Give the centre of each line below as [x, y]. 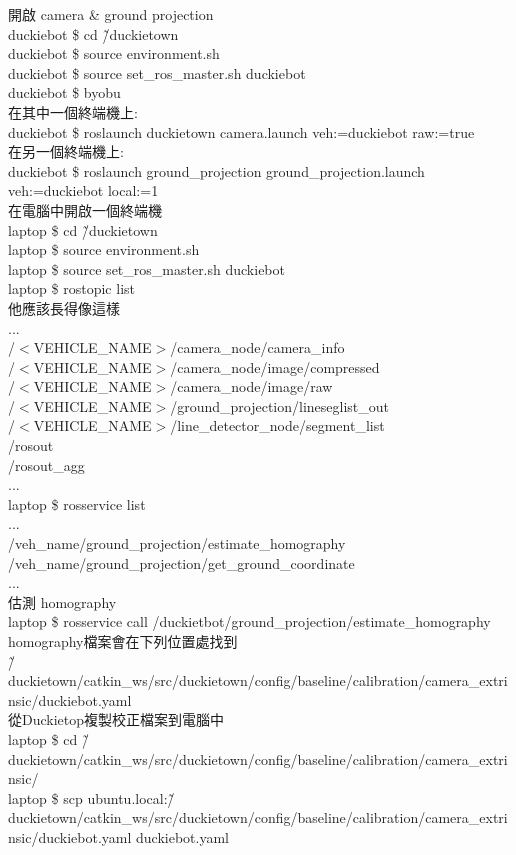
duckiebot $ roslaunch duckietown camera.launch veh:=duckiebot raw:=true [241, 131]
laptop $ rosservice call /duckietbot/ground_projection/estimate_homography [249, 621]
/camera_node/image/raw [251, 386]
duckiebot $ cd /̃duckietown [93, 33]
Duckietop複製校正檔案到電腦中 [123, 719]
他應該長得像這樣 [64, 307]
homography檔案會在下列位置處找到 [123, 641]
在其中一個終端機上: [73, 111]
